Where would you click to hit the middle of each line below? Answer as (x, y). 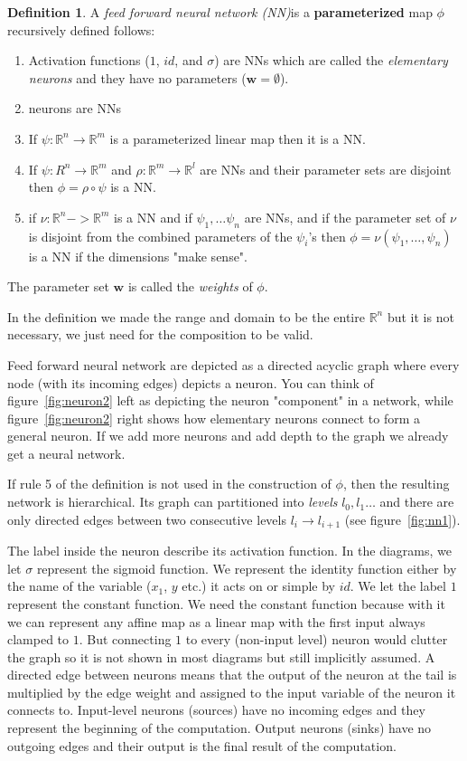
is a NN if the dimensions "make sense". (138, 256)
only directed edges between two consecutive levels (147, 519)
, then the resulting (396, 484)
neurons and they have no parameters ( (137, 77)
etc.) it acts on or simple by (259, 586)
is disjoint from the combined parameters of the (160, 236)
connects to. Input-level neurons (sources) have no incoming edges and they (216, 710)
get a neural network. (66, 453)
